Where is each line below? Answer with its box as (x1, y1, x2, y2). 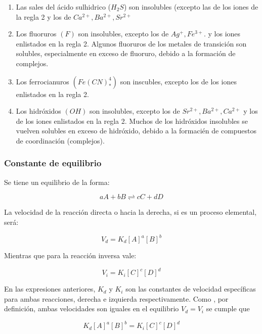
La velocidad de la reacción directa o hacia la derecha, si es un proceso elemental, (4, 207, 257, 217)
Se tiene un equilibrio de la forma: (4, 176, 110, 187)
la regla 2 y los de (16, 11, 71, 22)
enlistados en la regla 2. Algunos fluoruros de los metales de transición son (16, 38, 247, 49)
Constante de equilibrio (4, 157, 102, 169)
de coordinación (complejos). (16, 135, 105, 146)
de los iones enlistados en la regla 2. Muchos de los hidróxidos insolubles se (16, 115, 248, 126)
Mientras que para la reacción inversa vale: (4, 250, 137, 261)
